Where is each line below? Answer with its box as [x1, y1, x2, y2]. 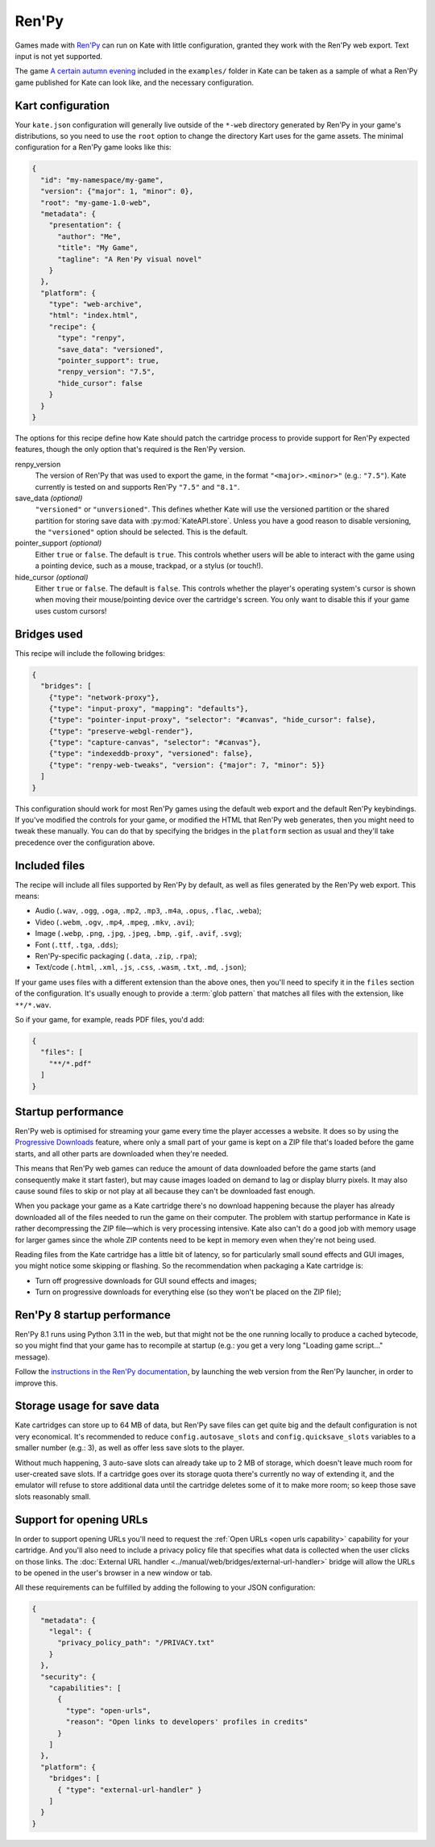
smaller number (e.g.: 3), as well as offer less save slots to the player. [14, 1443, 245, 1452]
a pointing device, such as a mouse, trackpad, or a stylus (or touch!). [35, 561, 263, 570]
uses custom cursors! [35, 606, 107, 616]
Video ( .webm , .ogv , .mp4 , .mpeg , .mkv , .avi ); [35, 917, 195, 927]
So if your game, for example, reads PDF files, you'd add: [14, 1014, 205, 1024]
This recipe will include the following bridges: [14, 648, 165, 658]
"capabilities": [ [48, 1683, 122, 1693]
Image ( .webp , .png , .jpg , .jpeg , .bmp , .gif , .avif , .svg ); [35, 929, 242, 938]
